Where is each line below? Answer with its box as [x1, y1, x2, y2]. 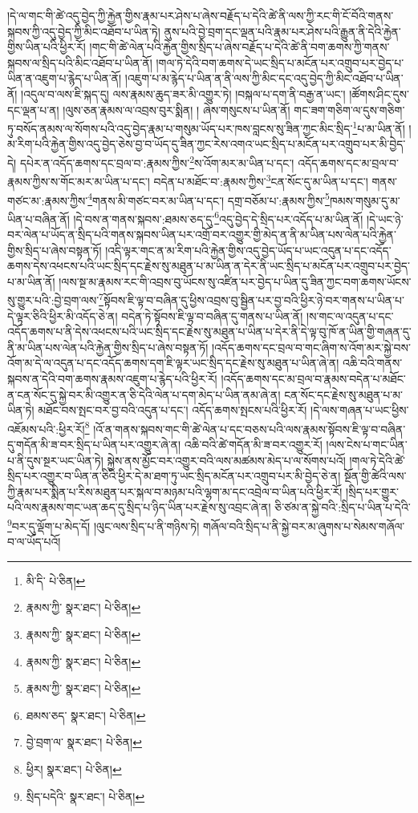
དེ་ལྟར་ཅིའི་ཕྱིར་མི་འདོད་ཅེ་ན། [7, 307, 118, 324]
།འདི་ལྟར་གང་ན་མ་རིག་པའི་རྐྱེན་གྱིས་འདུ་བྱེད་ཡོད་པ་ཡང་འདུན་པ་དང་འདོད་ [105, 241, 392, 258]
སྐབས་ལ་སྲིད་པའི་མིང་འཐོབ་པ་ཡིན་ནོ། [7, 54, 152, 71]
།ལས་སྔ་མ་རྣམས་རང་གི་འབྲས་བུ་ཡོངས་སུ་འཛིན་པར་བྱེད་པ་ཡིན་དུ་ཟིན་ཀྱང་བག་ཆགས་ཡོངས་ [59, 273, 412, 289]
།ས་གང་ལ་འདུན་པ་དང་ [306, 307, 394, 324]
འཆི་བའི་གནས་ [343, 354, 403, 371]
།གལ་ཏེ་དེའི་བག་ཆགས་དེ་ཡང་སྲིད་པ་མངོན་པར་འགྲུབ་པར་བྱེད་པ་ [156, 54, 404, 71]
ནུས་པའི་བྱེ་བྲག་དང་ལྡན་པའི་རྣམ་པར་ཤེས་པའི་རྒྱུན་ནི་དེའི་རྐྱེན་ [164, 22, 401, 39]
